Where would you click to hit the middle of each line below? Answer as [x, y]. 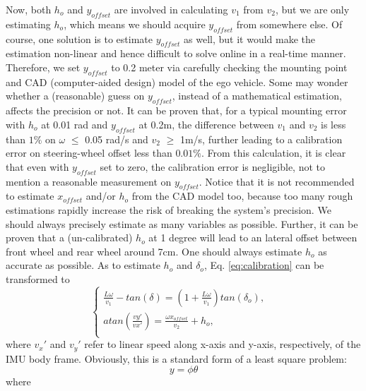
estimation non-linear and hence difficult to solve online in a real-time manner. [176, 53]
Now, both [29, 9]
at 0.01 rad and [75, 124]
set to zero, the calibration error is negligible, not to [213, 166]
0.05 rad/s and [117, 139]
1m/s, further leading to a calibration [261, 139]
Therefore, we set [43, 67]
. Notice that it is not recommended [277, 181]
